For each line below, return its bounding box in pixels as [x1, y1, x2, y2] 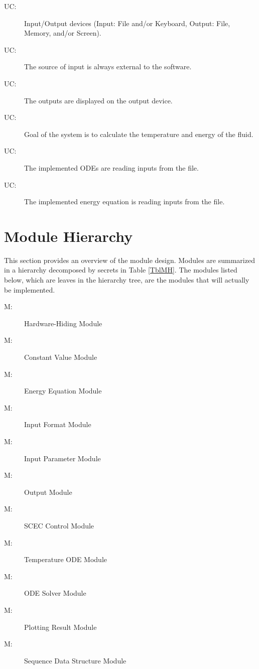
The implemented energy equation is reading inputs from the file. [24, 196, 225, 207]
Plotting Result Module [24, 621, 97, 632]
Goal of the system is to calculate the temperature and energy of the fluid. [24, 128, 253, 139]
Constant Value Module [24, 352, 97, 362]
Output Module [24, 486, 72, 497]
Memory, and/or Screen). [24, 28, 101, 38]
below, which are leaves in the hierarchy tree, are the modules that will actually [4, 275, 249, 285]
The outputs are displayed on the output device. [24, 95, 173, 105]
